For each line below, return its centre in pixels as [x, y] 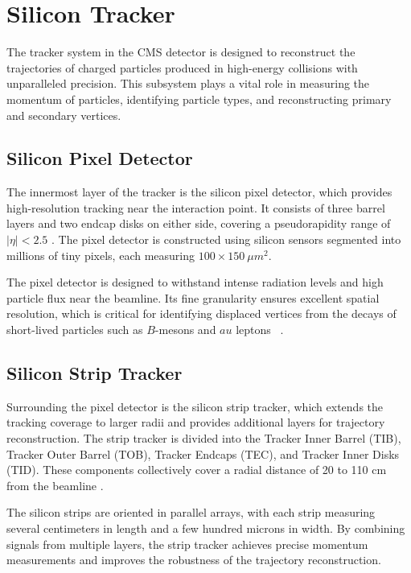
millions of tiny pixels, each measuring [101, 255]
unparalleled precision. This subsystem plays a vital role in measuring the [188, 83]
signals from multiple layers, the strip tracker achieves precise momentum [187, 544]
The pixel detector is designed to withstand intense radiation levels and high [195, 282]
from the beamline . [55, 485]
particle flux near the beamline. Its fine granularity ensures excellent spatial [193, 297]
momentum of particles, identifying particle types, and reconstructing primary [199, 99]
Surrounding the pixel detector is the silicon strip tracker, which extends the [195, 406]
